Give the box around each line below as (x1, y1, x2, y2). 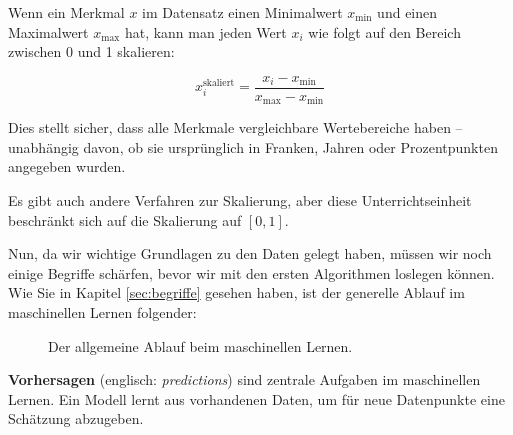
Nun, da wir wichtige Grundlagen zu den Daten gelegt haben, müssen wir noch (8, 243, 492, 264)
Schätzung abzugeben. (8, 408, 144, 429)
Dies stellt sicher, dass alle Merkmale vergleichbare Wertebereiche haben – (8, 117, 463, 138)
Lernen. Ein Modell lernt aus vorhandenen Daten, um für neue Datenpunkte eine (8, 388, 505, 409)
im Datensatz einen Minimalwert (142, 2, 343, 22)
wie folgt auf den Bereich (308, 21, 461, 42)
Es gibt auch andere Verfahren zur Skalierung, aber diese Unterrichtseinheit (8, 190, 472, 211)
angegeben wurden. (8, 156, 126, 177)
